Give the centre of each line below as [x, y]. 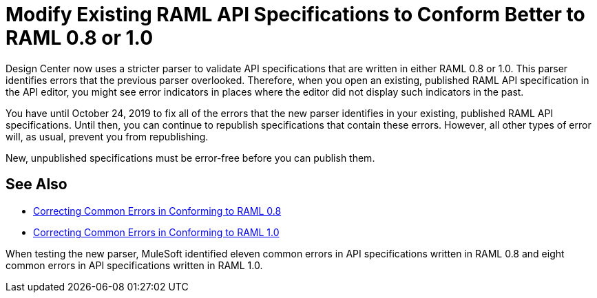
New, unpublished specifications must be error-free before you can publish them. [190, 158]
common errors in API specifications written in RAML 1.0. [134, 265]
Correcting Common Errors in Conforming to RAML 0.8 [157, 211]
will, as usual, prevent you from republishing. [107, 136]
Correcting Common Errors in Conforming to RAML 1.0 [156, 232]
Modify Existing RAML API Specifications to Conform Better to [295, 14]
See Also [36, 184]
